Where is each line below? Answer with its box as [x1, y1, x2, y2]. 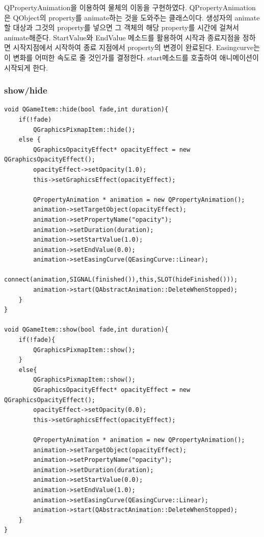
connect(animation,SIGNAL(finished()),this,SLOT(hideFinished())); [4, 276, 238, 284]
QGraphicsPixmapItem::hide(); [33, 126, 136, 133]
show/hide [4, 84, 47, 97]
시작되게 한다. [4, 62, 48, 73]
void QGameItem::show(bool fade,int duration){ [4, 326, 169, 334]
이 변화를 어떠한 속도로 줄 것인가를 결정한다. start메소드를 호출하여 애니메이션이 [4, 52, 259, 62]
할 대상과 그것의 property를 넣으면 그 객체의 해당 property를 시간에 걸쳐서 [4, 22, 239, 33]
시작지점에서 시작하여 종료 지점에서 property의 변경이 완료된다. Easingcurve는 [13, 42, 260, 53]
